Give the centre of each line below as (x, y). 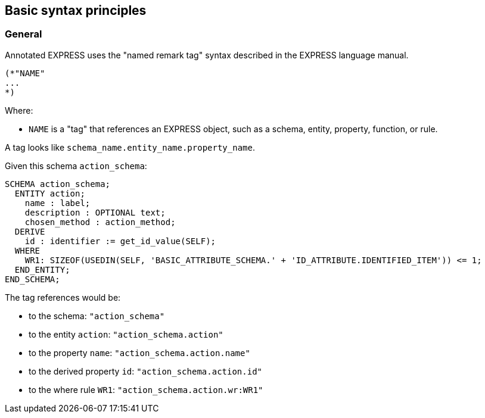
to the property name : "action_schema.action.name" (139, 353)
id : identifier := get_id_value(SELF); (120, 241)
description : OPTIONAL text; (95, 212)
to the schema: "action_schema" (97, 316)
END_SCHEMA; (32, 279)
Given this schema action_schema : (76, 166)
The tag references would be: (63, 297)
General (24, 34)
